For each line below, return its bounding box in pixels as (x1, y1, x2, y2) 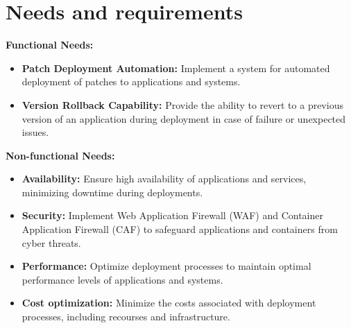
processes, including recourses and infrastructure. (22, 309, 230, 324)
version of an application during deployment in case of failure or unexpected (22, 111, 346, 126)
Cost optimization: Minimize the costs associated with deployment (22, 295, 316, 310)
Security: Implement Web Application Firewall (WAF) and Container (22, 208, 323, 223)
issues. (22, 125, 49, 139)
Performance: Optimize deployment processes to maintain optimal (22, 259, 311, 273)
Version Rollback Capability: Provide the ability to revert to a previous (22, 97, 343, 112)
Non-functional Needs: (6, 148, 115, 162)
